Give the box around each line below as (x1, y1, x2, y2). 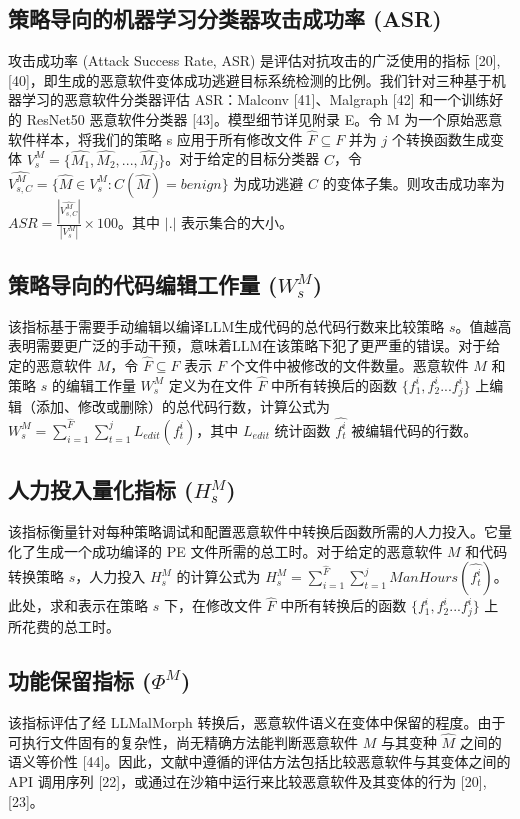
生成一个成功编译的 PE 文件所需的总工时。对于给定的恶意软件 (35, 540, 443, 561)
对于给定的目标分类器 (179, 148, 320, 169)
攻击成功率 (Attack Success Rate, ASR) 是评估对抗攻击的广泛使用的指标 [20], (8, 50, 501, 71)
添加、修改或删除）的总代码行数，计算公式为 (35, 395, 330, 416)
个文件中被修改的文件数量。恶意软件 (230, 355, 469, 376)
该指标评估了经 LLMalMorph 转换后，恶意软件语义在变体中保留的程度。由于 (8, 712, 506, 733)
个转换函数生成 (391, 128, 490, 149)
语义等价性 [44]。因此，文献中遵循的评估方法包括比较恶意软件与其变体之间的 (8, 751, 511, 772)
